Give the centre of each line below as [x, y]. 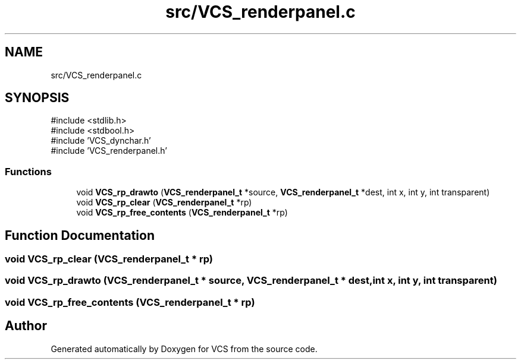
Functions [28, 171]
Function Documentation [80, 235]
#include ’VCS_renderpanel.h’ [109, 151]
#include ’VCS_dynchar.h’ [101, 141]
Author [26, 326]
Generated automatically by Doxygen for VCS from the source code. [184, 349]
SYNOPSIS [37, 98]
